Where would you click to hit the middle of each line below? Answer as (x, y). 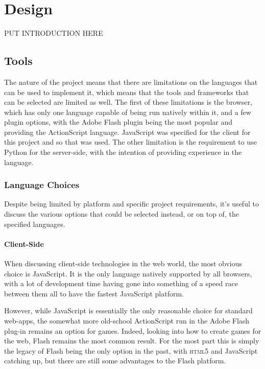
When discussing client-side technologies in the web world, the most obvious (123, 263)
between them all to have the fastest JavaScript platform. (94, 293)
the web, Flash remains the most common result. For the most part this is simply (132, 341)
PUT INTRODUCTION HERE (54, 33)
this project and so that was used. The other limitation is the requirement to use (130, 142)
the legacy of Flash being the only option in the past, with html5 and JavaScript (131, 350)
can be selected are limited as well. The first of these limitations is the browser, (128, 102)
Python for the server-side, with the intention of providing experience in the (123, 152)
